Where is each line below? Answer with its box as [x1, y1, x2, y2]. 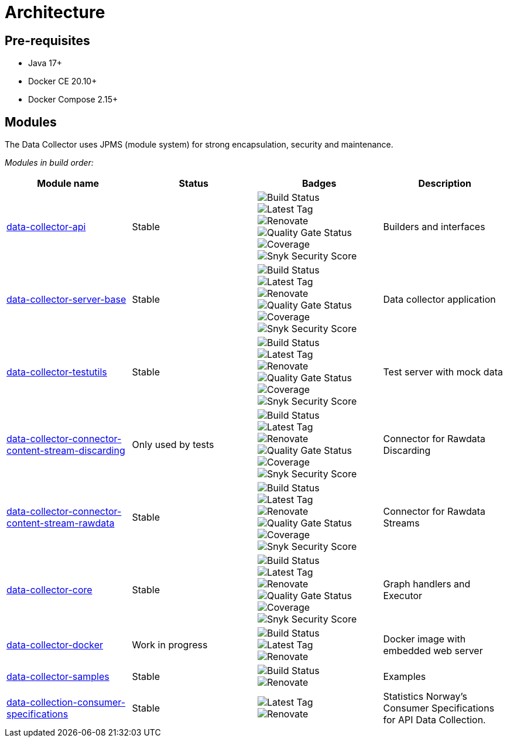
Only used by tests [132, 439, 214, 451]
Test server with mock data [383, 366, 503, 378]
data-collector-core [6, 584, 93, 596]
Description [418, 177, 471, 190]
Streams [383, 517, 420, 529]
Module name [37, 177, 100, 190]
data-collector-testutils [6, 366, 107, 378]
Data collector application [383, 293, 496, 306]
